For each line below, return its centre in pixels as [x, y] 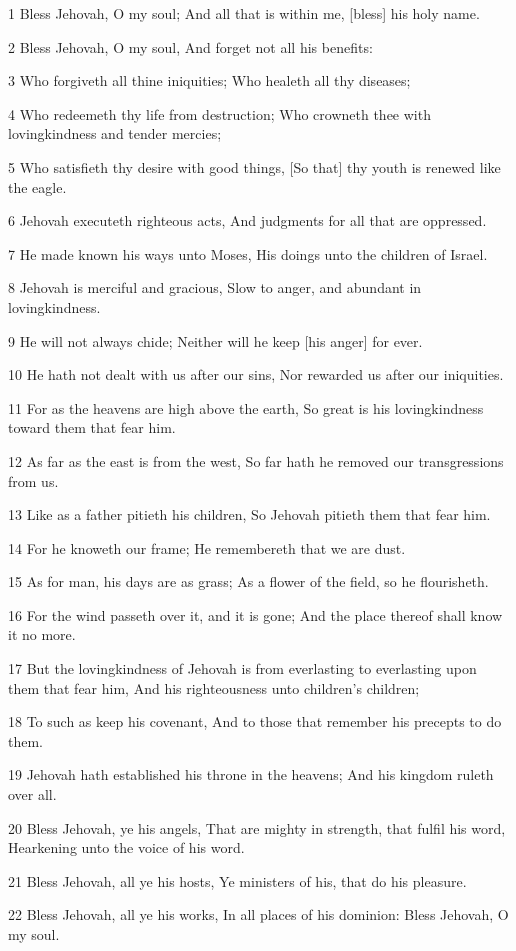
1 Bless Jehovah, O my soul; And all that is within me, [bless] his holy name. [244, 13]
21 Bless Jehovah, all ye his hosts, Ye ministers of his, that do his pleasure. [237, 880]
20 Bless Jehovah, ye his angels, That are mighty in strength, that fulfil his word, [257, 827]
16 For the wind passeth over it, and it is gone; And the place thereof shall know [255, 614]
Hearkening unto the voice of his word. [126, 847]
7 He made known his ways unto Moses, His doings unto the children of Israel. [248, 253]
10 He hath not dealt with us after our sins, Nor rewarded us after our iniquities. [256, 374]
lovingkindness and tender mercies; [115, 133]
